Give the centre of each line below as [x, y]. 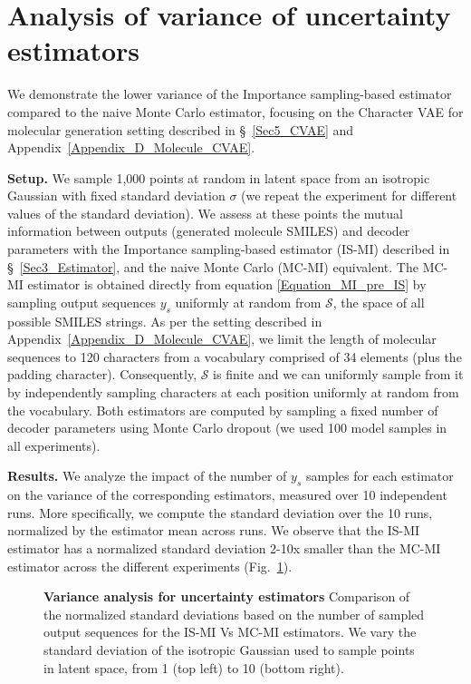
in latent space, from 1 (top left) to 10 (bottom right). [194, 667]
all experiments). [54, 445]
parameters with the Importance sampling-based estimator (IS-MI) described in [229, 249]
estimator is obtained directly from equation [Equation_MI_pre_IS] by [227, 284]
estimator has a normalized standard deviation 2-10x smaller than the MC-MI [224, 547]
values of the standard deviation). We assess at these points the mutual [205, 213]
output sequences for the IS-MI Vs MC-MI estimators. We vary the [230, 632]
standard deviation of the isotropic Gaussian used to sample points [229, 649]
